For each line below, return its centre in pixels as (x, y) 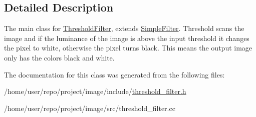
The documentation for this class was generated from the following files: (114, 74)
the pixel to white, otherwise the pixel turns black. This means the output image (128, 48)
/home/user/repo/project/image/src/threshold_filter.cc (90, 108)
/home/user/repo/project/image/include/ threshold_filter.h (95, 91)
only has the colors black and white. (59, 57)
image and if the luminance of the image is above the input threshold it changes (127, 38)
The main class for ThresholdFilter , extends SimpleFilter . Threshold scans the (124, 28)
